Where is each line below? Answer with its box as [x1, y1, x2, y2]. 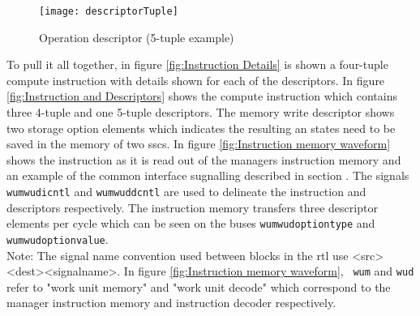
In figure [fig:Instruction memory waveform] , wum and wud [123, 263, 414, 280]
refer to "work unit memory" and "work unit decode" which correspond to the [6, 278, 391, 295]
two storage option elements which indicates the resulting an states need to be [6, 119, 396, 136]
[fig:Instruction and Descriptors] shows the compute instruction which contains [6, 88, 397, 105]
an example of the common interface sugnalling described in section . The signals [6, 167, 409, 184]
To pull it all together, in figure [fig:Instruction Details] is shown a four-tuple [6, 56, 388, 73]
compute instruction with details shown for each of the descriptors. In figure [6, 71, 385, 88]
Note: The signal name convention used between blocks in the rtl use [6, 246, 349, 263]
